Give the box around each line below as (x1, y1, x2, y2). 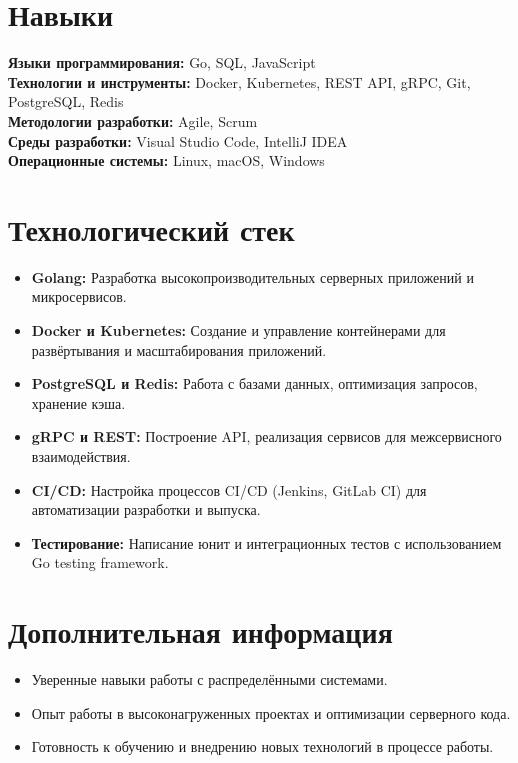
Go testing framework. (31, 552, 169, 573)
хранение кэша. (31, 392, 126, 413)
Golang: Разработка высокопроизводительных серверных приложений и (31, 266, 474, 287)
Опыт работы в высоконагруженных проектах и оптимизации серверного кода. (31, 702, 511, 723)
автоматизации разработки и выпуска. (31, 499, 261, 520)
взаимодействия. (31, 445, 131, 466)
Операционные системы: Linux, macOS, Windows (8, 150, 325, 171)
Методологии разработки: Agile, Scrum (8, 110, 258, 131)
